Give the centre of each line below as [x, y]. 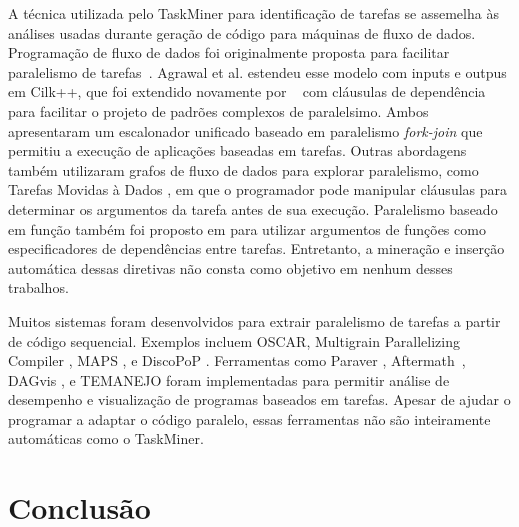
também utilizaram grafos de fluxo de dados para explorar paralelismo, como [243, 169]
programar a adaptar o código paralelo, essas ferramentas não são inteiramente [249, 418]
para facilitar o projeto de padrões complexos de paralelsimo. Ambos [218, 110]
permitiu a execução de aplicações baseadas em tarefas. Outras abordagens [237, 150]
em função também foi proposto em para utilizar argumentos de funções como [247, 228]
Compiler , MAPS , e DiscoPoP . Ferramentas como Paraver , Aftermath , [237, 360]
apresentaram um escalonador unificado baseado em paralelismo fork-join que [245, 130]
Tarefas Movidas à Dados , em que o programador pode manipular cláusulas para [258, 189]
